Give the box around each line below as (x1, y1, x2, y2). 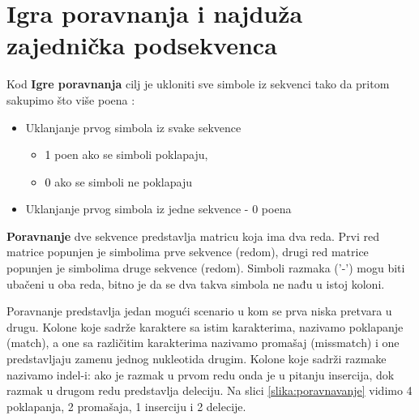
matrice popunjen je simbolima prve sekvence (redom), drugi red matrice (6, 243, 369, 260)
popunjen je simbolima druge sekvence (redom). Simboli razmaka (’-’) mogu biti (6, 259, 405, 276)
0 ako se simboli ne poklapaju (45, 173, 192, 190)
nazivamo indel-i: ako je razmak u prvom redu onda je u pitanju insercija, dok (6, 366, 395, 383)
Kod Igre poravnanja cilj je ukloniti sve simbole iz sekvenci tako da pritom (6, 75, 390, 92)
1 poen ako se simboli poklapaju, (45, 146, 208, 163)
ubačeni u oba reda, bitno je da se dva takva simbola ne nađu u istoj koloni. (6, 275, 385, 292)
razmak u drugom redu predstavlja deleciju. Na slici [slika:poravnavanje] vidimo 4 (6, 382, 413, 399)
